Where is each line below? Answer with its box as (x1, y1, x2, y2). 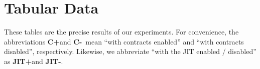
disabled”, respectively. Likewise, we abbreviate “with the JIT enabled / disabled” (4, 46, 256, 56)
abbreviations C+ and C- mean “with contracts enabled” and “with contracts (4, 36, 244, 46)
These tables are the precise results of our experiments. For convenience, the (4, 26, 239, 37)
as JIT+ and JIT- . (4, 55, 63, 66)
